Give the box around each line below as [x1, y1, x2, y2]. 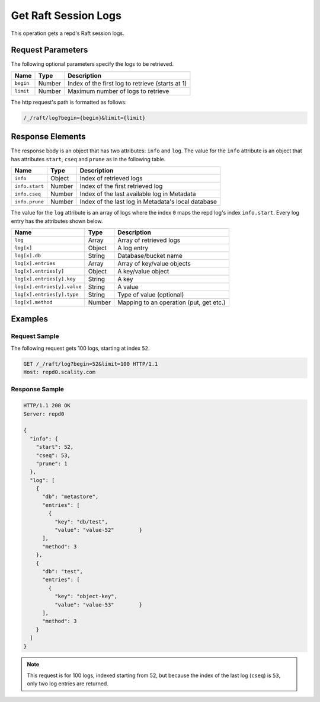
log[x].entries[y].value [14, 283, 82, 290]
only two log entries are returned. [27, 680, 109, 687]
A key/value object [117, 267, 169, 275]
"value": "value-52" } [54, 526, 142, 534]
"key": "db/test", [54, 518, 108, 525]
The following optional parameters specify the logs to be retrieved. [11, 60, 174, 68]
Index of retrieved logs [79, 174, 143, 183]
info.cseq [14, 190, 41, 197]
